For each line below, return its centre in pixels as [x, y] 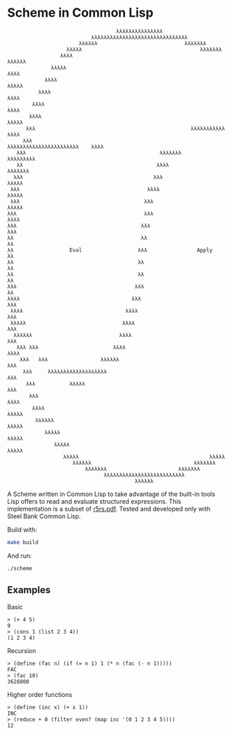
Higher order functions [40, 694]
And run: [20, 555]
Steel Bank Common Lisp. [44, 516]
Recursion [22, 650]
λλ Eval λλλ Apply [110, 250]
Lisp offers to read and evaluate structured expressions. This [94, 501]
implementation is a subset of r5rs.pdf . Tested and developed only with [109, 509]
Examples [29, 590]
